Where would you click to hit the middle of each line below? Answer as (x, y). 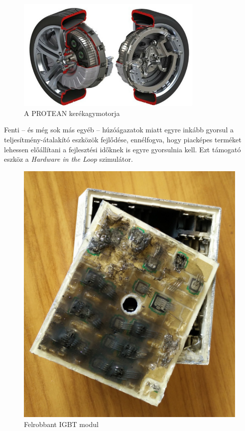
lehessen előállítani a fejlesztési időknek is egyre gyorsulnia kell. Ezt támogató (122, 149)
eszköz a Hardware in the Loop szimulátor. (68, 159)
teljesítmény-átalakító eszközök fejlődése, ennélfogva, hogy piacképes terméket (123, 139)
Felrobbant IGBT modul (61, 424)
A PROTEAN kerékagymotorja (72, 113)
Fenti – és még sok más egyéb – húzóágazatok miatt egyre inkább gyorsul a (119, 130)
